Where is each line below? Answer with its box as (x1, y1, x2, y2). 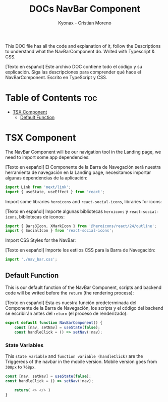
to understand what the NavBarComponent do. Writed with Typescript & (5, 48, 155, 54)
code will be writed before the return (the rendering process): (5, 290, 134, 296)
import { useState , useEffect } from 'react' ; (5, 189, 105, 194)
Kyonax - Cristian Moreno (58, 20, 112, 26)
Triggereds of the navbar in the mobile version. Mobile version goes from (5, 358, 157, 364)
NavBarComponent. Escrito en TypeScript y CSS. (5, 74, 107, 80)
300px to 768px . (5, 363, 36, 370)
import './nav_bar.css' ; (5, 257, 58, 262)
